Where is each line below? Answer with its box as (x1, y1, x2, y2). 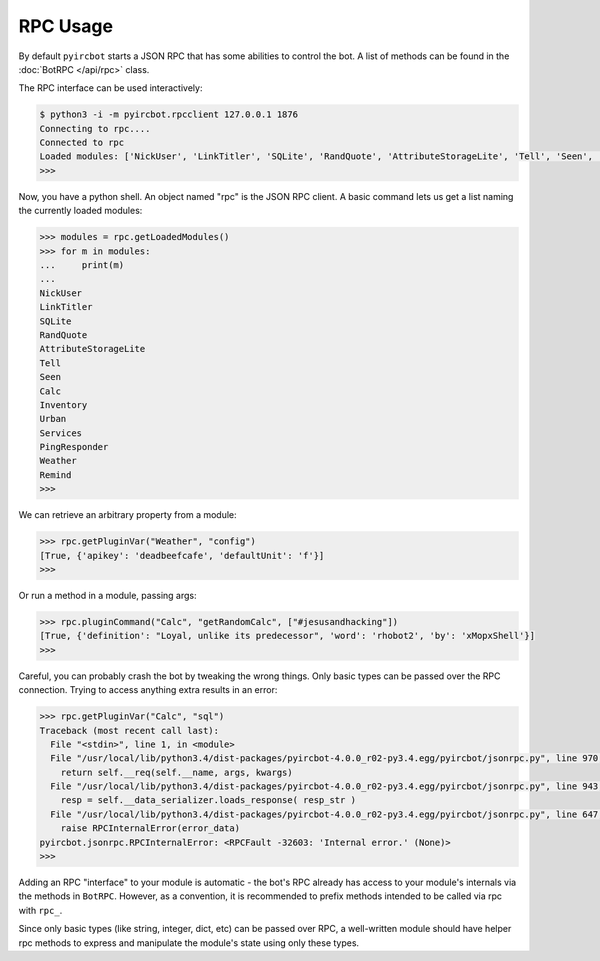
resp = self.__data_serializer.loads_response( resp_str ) (60, 795, 357, 806)
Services (39, 427, 83, 439)
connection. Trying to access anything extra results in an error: (18, 684, 278, 696)
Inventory (39, 399, 88, 410)
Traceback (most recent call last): (39, 725, 220, 736)
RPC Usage (18, 15, 114, 37)
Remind (39, 469, 72, 480)
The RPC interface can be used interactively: (18, 82, 203, 94)
